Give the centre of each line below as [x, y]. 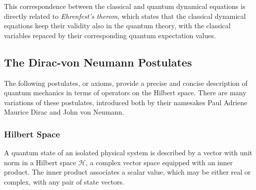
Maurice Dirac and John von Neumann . [64, 112]
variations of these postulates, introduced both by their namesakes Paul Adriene [126, 102]
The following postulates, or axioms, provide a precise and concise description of [126, 83]
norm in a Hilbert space [40, 162]
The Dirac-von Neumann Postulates [98, 62]
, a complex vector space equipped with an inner [159, 162]
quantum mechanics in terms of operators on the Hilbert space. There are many [125, 93]
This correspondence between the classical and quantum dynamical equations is [125, 6]
